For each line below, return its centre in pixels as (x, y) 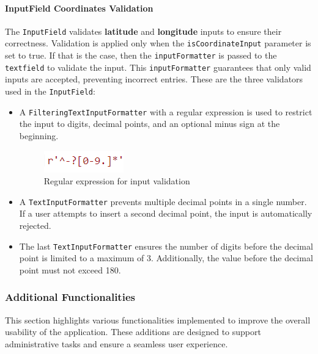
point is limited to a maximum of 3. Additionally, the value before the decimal (166, 258)
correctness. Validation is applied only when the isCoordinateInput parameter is (158, 43)
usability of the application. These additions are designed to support (133, 332)
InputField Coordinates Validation (79, 8)
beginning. (39, 135)
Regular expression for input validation (117, 181)
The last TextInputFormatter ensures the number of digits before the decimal (166, 246)
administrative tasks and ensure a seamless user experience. (116, 343)
